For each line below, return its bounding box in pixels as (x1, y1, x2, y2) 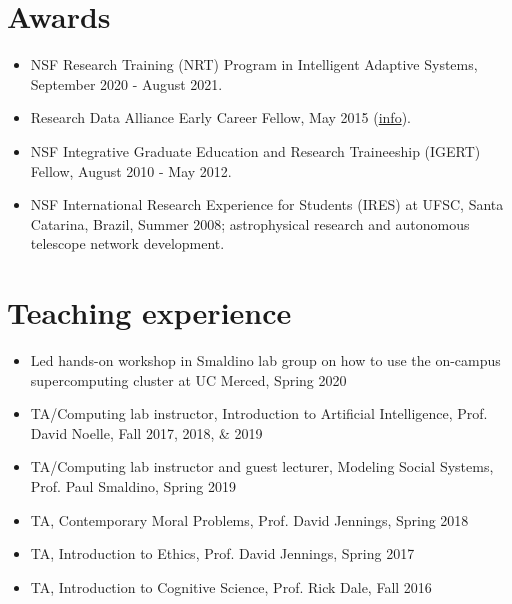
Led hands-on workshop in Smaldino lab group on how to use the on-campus (30, 350, 501, 370)
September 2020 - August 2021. (30, 73, 223, 94)
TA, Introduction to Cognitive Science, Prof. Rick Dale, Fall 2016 (30, 576, 432, 597)
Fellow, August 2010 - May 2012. (30, 160, 232, 181)
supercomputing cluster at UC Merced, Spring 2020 (30, 369, 347, 390)
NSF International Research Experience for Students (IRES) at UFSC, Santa (30, 194, 504, 215)
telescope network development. (30, 233, 225, 254)
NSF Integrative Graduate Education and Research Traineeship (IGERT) (30, 140, 481, 161)
